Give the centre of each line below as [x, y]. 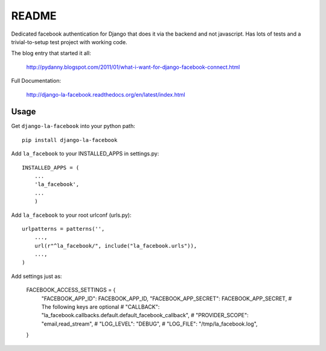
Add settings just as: [37, 276]
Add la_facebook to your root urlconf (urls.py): [71, 215]
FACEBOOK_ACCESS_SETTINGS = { [71, 290]
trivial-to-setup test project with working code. [69, 42]
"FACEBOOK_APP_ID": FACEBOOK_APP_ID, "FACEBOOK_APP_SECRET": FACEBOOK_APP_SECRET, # [167, 298]
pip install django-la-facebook [70, 140]
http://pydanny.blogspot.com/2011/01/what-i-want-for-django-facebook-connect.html [133, 67]
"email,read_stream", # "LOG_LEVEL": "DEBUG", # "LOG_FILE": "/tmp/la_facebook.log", [149, 324]
